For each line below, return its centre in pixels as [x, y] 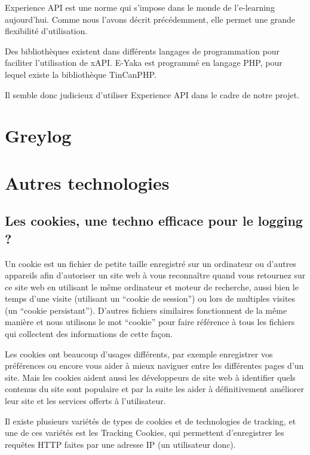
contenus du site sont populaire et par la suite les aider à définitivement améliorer [155, 389]
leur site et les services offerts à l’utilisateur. [85, 401]
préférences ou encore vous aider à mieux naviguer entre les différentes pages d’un [154, 365]
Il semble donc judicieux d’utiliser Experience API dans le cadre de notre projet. [152, 94]
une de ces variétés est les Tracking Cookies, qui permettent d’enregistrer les [145, 433]
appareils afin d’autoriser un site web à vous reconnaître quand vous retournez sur [155, 275]
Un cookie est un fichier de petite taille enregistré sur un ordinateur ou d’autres [151, 263]
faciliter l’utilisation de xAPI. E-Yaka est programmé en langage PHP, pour [144, 63]
